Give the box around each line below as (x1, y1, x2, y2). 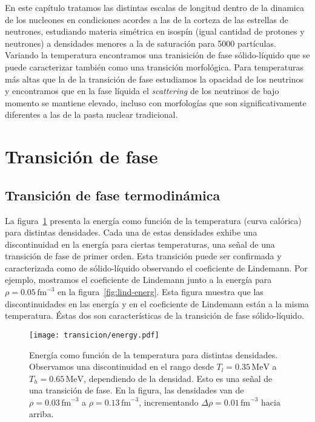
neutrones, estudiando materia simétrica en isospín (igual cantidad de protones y (5, 25, 305, 38)
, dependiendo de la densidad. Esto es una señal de (84, 372, 273, 384)
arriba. (29, 407, 54, 420)
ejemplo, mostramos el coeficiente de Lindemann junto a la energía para (5, 273, 272, 286)
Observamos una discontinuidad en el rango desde (29, 360, 214, 373)
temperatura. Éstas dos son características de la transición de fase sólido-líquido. (5, 309, 304, 322)
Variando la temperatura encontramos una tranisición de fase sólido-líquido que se (5, 49, 310, 61)
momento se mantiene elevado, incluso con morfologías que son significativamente (5, 96, 307, 109)
